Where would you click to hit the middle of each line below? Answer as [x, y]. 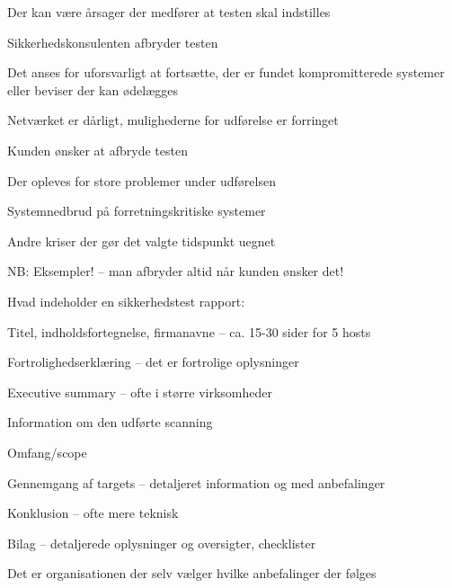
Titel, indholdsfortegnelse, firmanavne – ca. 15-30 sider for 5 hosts [189, 331]
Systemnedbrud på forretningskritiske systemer [137, 211]
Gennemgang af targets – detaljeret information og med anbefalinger [196, 482]
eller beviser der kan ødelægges [93, 89]
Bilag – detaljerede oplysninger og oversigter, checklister [162, 543]
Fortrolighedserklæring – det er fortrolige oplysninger [153, 362]
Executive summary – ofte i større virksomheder [140, 392]
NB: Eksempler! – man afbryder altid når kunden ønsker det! [176, 271]
